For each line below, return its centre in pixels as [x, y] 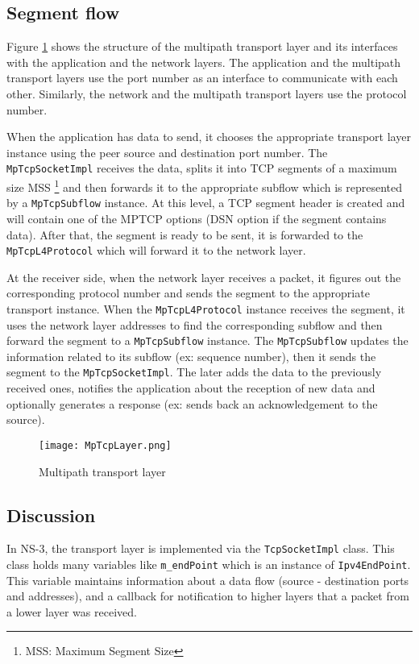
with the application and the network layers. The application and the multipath [204, 62]
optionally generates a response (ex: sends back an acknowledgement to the [192, 403]
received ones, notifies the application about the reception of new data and [191, 388]
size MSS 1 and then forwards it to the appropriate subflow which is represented [205, 186]
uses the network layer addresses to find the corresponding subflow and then [195, 324]
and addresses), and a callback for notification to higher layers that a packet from [208, 596]
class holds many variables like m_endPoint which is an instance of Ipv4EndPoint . [209, 564]
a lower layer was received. [72, 611]
